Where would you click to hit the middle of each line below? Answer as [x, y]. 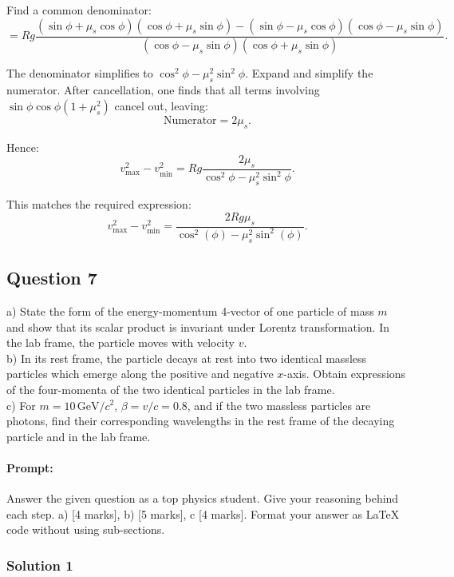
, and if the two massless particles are [279, 405]
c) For [21, 405]
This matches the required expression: [99, 204]
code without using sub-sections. [86, 529]
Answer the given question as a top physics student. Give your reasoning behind [203, 498]
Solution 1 [40, 565]
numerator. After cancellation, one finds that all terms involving [163, 90]
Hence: [23, 147]
